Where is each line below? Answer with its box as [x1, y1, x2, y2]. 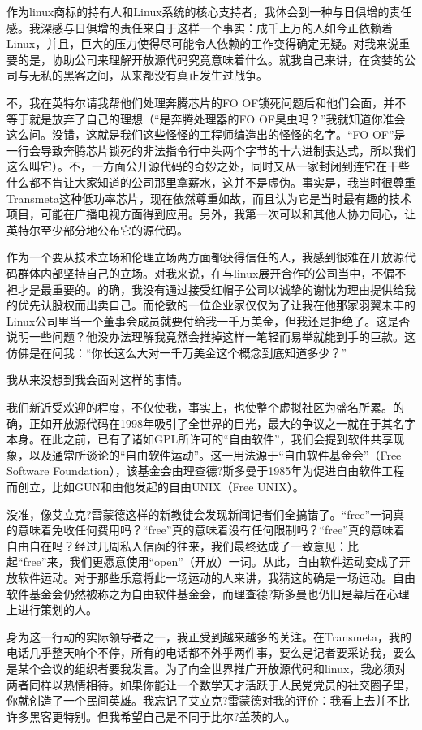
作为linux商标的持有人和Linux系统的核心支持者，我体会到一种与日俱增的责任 [6, 3, 412, 19]
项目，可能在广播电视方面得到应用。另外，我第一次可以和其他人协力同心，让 [6, 205, 416, 222]
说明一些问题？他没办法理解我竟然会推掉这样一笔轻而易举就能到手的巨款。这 [6, 328, 416, 345]
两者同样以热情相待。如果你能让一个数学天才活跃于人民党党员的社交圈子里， [6, 676, 416, 693]
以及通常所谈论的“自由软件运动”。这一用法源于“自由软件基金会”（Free [28, 446, 402, 463]
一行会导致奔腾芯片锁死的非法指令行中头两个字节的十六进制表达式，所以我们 [6, 141, 416, 158]
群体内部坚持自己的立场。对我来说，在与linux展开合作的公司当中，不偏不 [17, 264, 407, 281]
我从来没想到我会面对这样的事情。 [6, 371, 188, 388]
